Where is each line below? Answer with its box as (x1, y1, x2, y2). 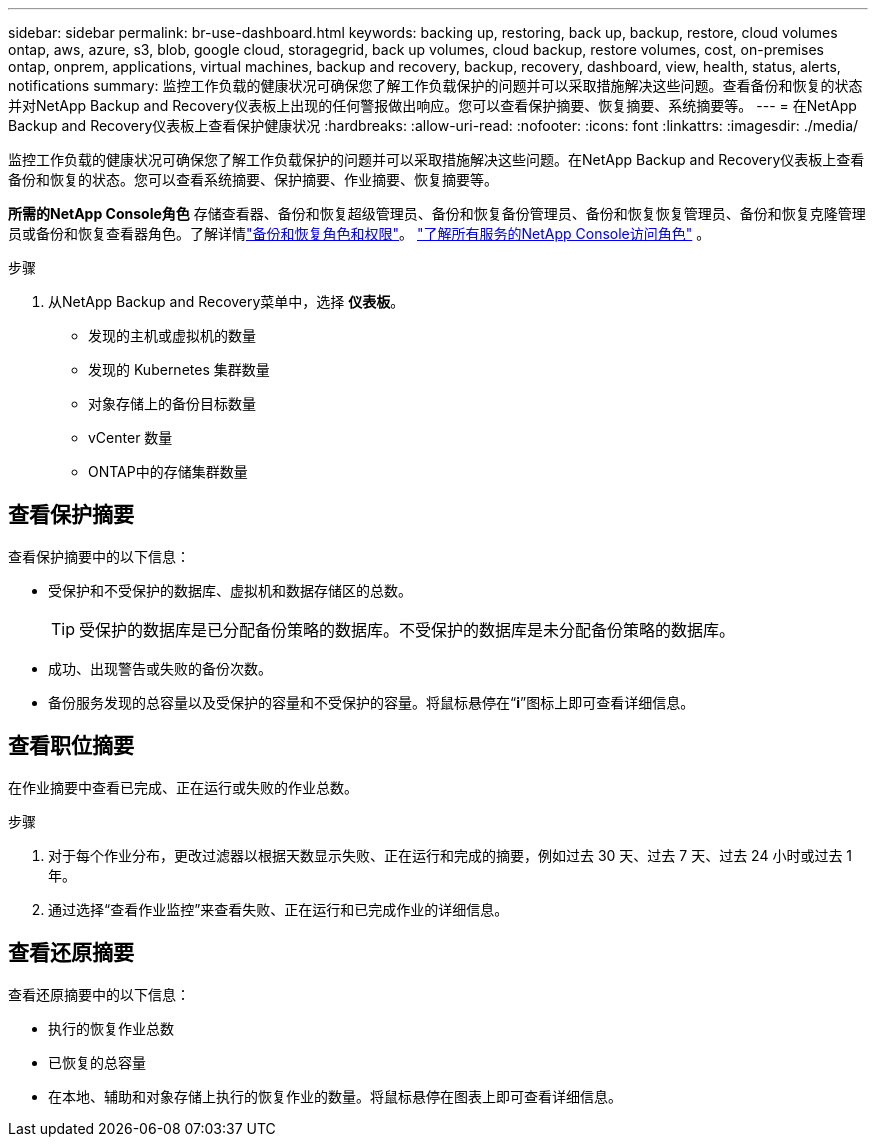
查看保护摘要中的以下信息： (8, 547, 190, 565)
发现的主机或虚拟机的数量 (88, 327, 256, 344)
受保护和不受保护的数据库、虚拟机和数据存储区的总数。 (48, 581, 412, 599)
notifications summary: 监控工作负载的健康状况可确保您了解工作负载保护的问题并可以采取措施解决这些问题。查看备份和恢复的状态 (8, 77, 863, 94)
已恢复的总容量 (48, 1053, 146, 1071)
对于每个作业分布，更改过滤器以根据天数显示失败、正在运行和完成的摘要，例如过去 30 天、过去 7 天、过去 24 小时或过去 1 (48, 846, 853, 864)
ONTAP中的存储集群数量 (88, 463, 248, 480)
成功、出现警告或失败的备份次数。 (48, 659, 272, 677)
